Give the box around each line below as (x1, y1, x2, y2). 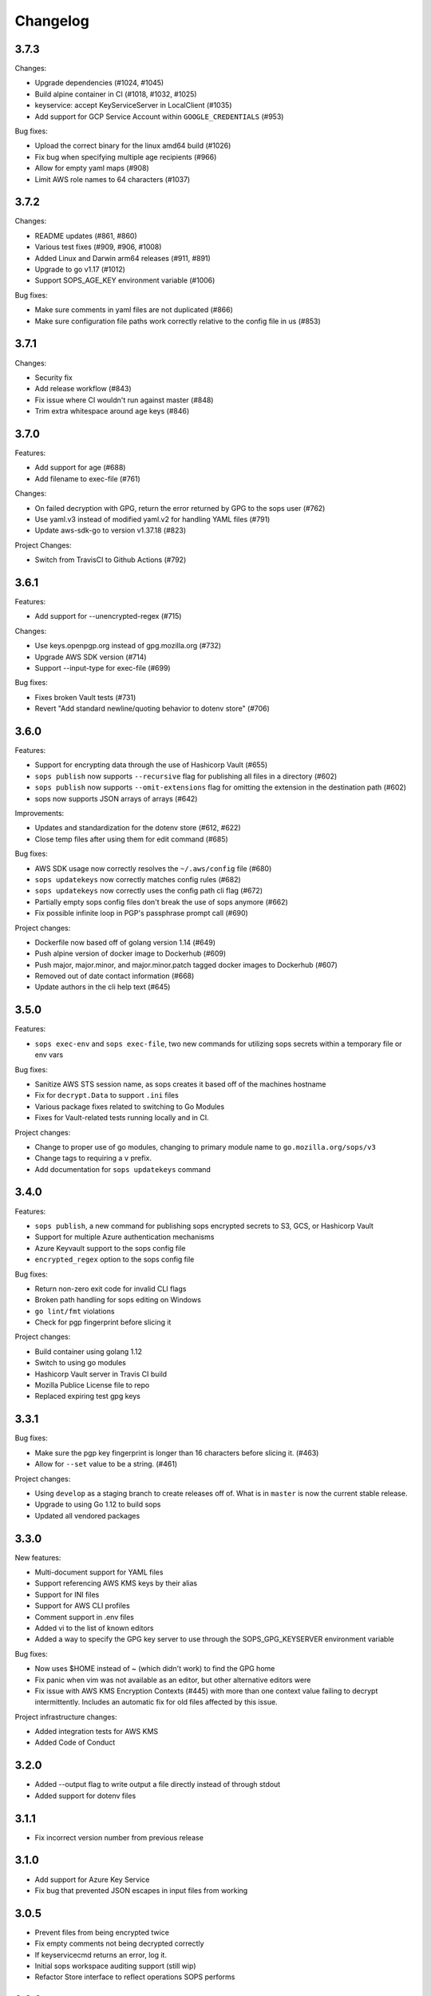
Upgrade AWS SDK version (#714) (34, 651, 147, 662)
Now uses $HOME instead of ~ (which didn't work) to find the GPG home (34, 1664, 275, 1673)
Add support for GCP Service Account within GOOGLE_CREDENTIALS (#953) (34, 112, 284, 121)
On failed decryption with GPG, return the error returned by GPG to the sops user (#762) (34, 503, 326, 513)
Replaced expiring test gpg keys (34, 1392, 141, 1401)
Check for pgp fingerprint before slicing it (34, 1317, 172, 1327)
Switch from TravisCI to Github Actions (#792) (34, 555, 187, 564)
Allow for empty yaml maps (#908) (34, 164, 149, 173)
